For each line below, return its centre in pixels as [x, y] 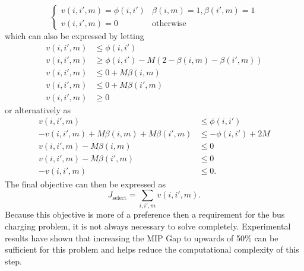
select [119, 198]
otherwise [169, 23]
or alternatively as [38, 109]
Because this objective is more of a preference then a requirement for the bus [145, 214]
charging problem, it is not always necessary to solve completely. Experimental [148, 226]
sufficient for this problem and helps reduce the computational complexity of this [152, 249]
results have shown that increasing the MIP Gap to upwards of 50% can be [142, 237]
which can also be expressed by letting [75, 36]
